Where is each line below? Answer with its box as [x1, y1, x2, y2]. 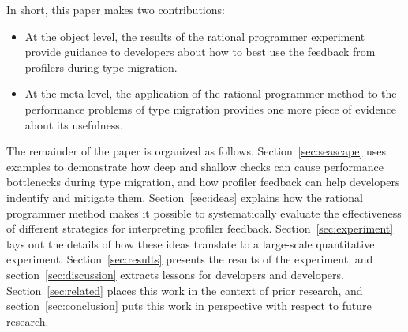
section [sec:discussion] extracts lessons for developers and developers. [6, 266, 344, 282]
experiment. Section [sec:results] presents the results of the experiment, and [6, 251, 373, 267]
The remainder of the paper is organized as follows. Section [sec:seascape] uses [6, 143, 387, 159]
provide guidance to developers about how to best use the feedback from [24, 43, 376, 60]
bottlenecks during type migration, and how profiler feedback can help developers [6, 173, 400, 190]
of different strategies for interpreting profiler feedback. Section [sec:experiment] [6, 220, 394, 237]
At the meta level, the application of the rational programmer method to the [24, 85, 397, 102]
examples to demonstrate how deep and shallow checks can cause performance [6, 158, 384, 174]
